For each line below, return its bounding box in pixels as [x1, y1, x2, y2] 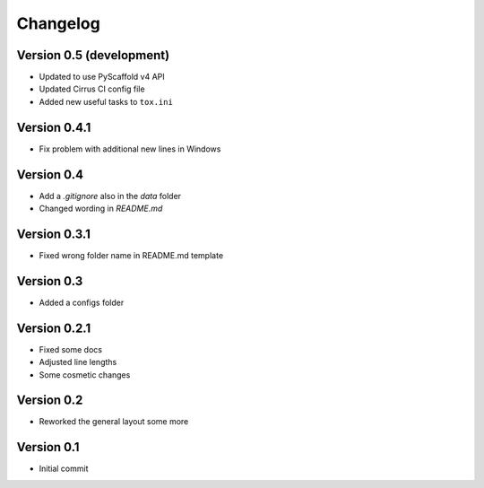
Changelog [16, 13, 100, 33]
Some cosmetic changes [39, 369, 131, 380]
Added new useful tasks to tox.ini [39, 96, 174, 107]
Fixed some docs [39, 344, 103, 354]
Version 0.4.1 [16, 119, 91, 135]
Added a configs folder [39, 297, 125, 308]
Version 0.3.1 [16, 226, 91, 241]
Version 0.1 [16, 440, 80, 455]
